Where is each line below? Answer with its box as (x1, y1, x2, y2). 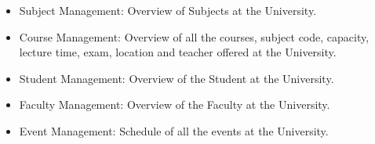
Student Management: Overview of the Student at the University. (19, 70, 334, 86)
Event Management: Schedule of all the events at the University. (19, 122, 329, 139)
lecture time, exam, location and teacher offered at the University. (19, 44, 337, 60)
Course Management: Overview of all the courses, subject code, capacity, (19, 28, 370, 45)
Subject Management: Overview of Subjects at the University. (19, 2, 317, 18)
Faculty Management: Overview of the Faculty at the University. (19, 96, 330, 113)
